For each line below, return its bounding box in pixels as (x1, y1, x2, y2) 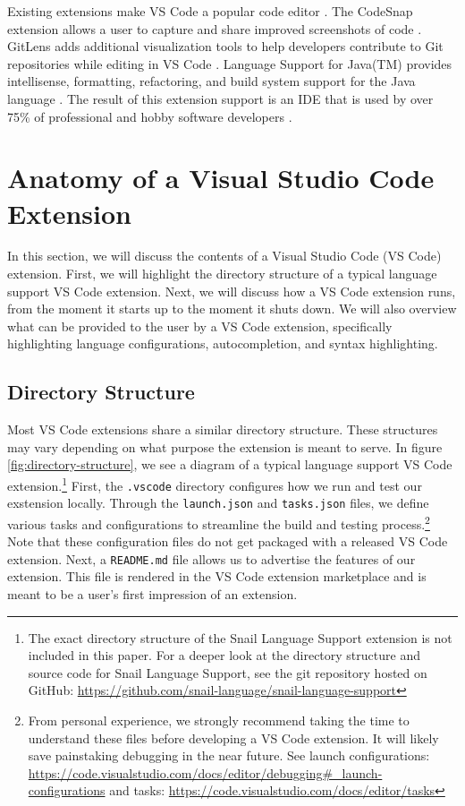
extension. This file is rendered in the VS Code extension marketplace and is (7, 567, 427, 586)
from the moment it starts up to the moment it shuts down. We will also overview (7, 299, 457, 318)
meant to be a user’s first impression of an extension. (7, 585, 298, 604)
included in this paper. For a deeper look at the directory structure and (28, 646, 420, 665)
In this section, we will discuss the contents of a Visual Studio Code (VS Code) (7, 246, 442, 265)
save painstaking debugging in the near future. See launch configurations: (28, 746, 430, 765)
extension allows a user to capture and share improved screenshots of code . (7, 19, 422, 38)
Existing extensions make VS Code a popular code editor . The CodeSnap (7, 2, 413, 20)
